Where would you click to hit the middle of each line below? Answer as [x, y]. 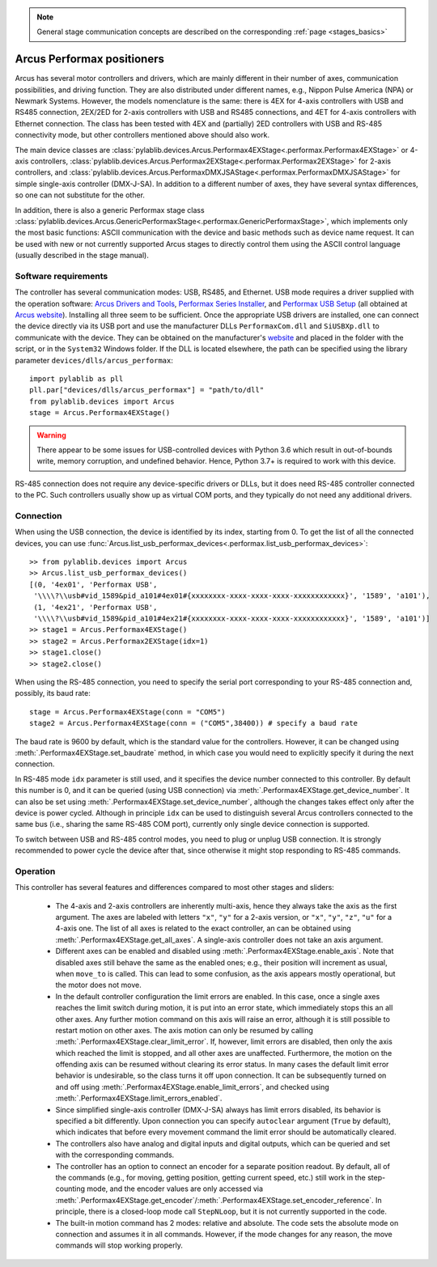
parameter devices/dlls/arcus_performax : [94, 360]
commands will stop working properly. [119, 1245]
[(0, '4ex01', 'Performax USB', [93, 584]
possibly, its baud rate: [53, 693]
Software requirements [62, 276]
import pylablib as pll [76, 379]
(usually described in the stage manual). [82, 256]
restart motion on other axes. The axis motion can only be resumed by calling [184, 1030]
